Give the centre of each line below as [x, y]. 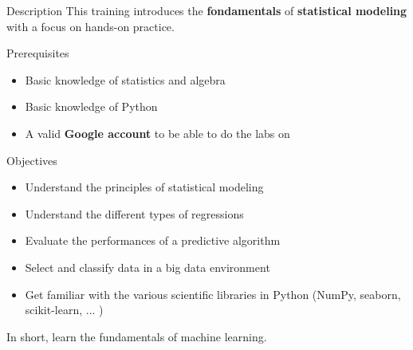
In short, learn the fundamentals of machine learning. [137, 336]
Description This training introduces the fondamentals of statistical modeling [207, 10]
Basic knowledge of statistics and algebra [125, 79]
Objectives [32, 160]
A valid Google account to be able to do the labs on [157, 133]
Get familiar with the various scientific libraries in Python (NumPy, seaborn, [213, 294]
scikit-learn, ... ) [64, 310]
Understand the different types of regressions [134, 213]
